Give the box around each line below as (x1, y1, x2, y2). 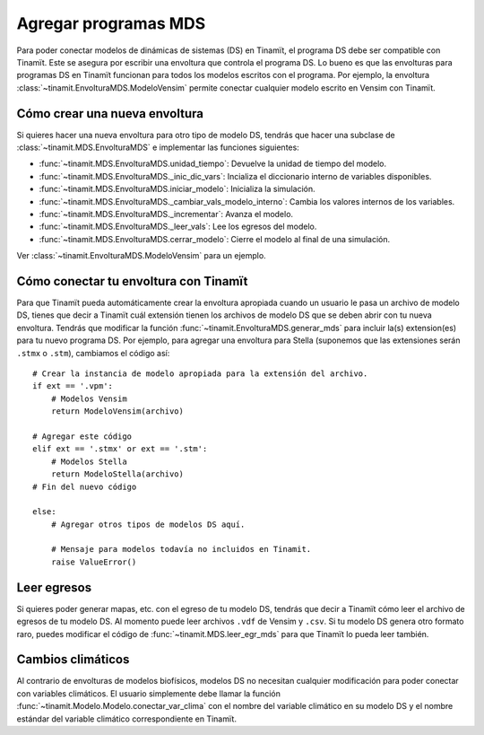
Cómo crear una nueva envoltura (16, 106, 203, 121)
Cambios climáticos (16, 652, 130, 668)
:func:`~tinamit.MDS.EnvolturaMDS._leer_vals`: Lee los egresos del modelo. (39, 221, 317, 232)
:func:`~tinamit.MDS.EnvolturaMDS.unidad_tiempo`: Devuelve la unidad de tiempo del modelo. (39, 158, 387, 170)
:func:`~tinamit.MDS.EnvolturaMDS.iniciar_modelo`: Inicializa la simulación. (39, 184, 315, 195)
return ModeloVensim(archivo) (50, 407, 184, 416)
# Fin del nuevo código (32, 481, 137, 492)
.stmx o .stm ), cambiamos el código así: (16, 347, 170, 358)
